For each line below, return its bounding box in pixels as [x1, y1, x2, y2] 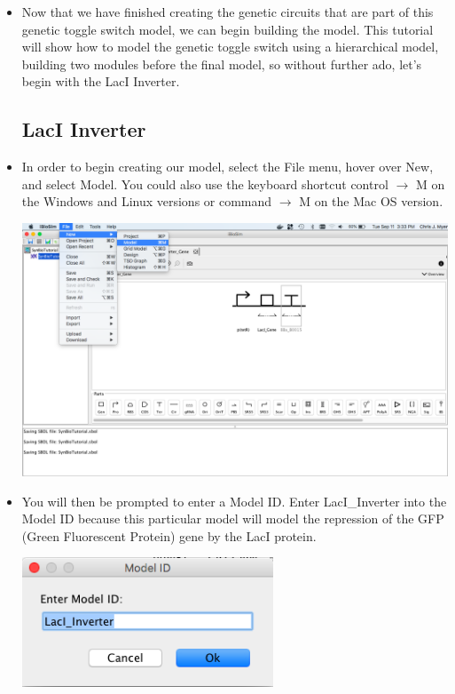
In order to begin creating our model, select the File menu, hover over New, [21, 157, 434, 176]
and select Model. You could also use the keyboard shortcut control [21, 174, 388, 193]
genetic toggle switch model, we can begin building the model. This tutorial [21, 20, 434, 38]
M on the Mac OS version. [299, 192, 443, 211]
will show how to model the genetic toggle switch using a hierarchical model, [21, 37, 439, 56]
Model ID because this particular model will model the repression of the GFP [21, 509, 444, 528]
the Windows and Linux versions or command [21, 192, 272, 211]
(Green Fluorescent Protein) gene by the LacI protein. [21, 526, 317, 545]
